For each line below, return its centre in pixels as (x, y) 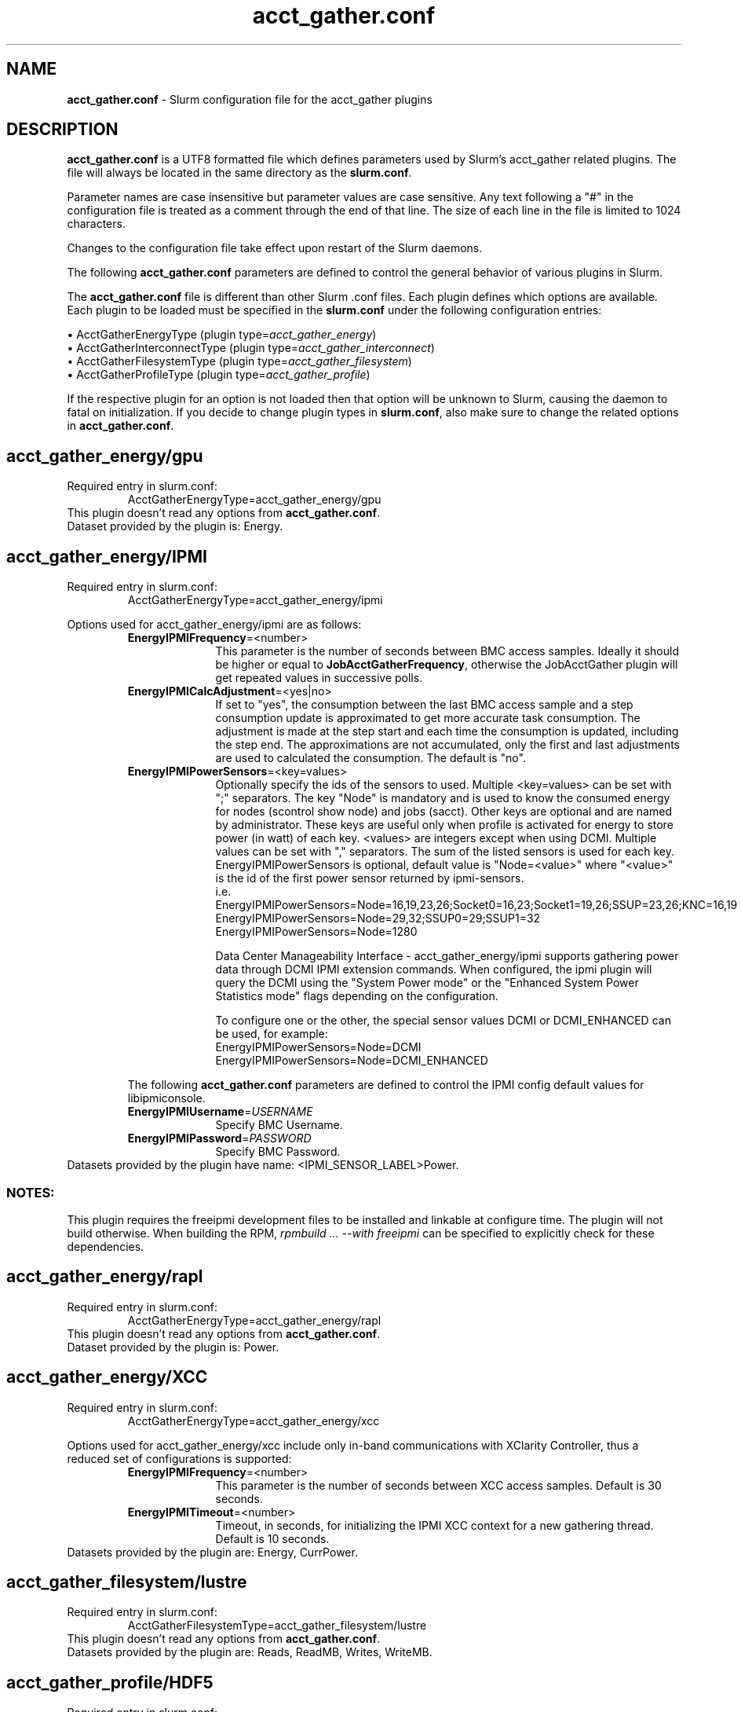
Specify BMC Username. (279, 1125)
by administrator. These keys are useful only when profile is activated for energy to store (444, 825)
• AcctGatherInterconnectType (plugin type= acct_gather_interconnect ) (251, 348)
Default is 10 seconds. (272, 1538)
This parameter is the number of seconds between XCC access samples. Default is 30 (438, 1485)
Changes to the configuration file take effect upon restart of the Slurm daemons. (275, 248)
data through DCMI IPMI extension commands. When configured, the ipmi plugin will (434, 970)
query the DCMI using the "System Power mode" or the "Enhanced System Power (427, 983)
